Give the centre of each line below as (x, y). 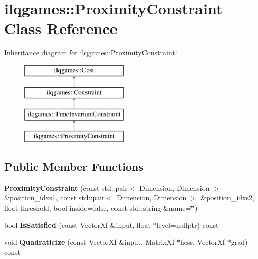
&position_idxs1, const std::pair (54, 198)
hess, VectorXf (203, 242)
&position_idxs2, (227, 198)
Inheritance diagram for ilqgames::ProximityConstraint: (91, 53)
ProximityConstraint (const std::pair (66, 188)
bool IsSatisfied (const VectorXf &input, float (77, 225)
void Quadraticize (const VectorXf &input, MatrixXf (89, 242)
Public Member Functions (74, 167)
